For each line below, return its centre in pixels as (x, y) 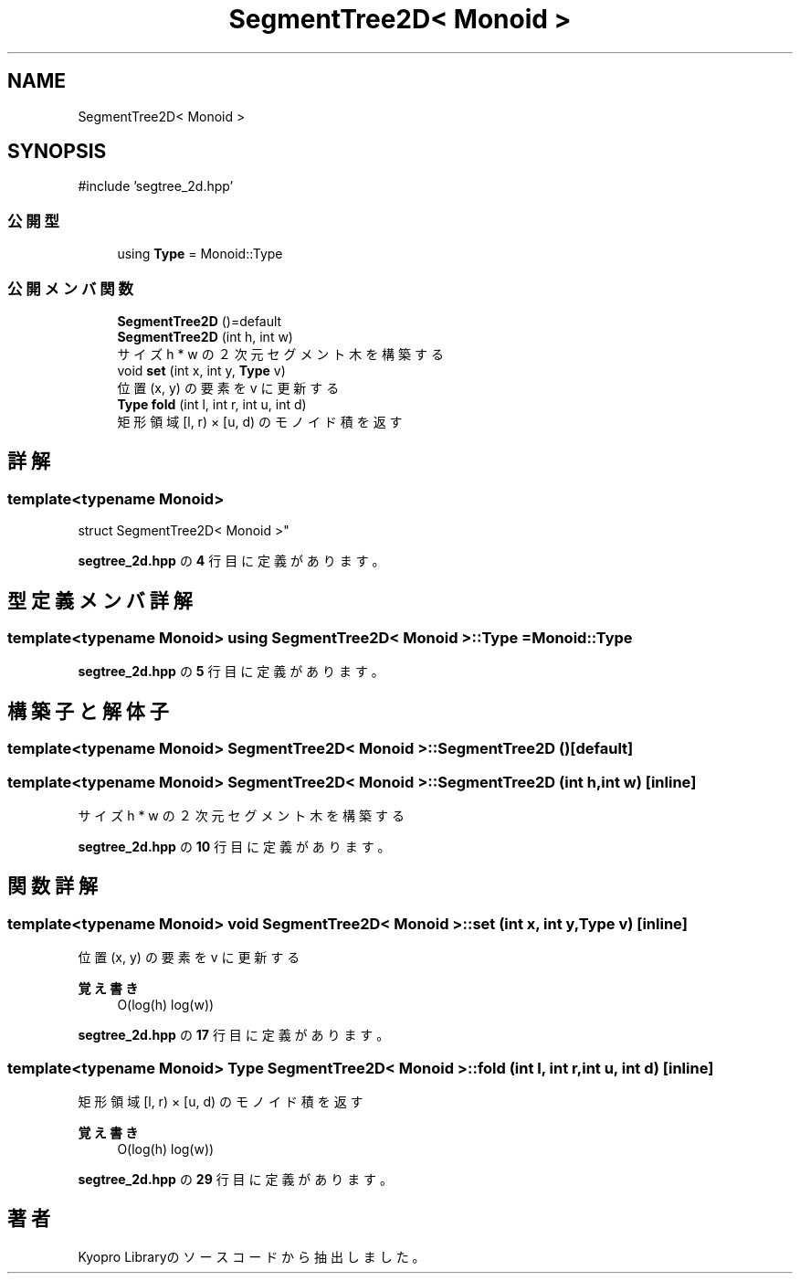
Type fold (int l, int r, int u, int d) (212, 404)
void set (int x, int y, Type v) (201, 370)
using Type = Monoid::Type (200, 254)
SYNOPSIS (57, 152)
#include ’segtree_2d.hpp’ (156, 186)
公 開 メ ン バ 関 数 (70, 288)
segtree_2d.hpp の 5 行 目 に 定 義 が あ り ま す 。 (231, 672)
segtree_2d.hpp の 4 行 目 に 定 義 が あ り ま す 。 (232, 561)
